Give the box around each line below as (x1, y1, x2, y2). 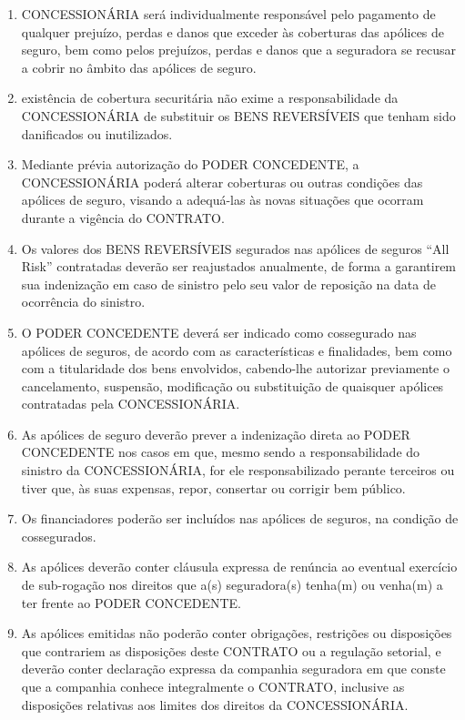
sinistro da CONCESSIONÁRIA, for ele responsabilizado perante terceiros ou (21, 461, 455, 480)
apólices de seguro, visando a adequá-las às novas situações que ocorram (21, 190, 424, 209)
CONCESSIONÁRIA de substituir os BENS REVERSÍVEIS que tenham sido (21, 106, 456, 125)
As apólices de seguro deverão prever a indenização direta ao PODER (21, 424, 410, 443)
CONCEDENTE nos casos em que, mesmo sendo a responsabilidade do (21, 442, 420, 461)
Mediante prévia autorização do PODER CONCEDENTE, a (21, 155, 359, 174)
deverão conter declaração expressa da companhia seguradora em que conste (21, 659, 446, 678)
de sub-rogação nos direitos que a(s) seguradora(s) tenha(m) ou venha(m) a (21, 575, 443, 594)
